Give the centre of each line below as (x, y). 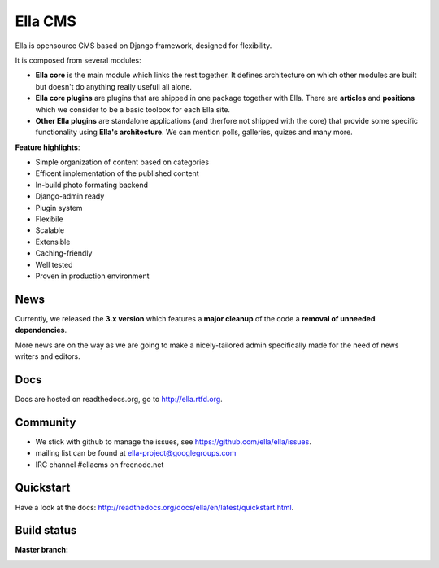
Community (46, 422)
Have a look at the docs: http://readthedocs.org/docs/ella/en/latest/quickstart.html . (154, 507)
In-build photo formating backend (92, 185)
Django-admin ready (70, 196)
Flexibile (50, 219)
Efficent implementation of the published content (117, 173)
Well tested (54, 264)
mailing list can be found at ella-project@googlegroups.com (136, 453)
